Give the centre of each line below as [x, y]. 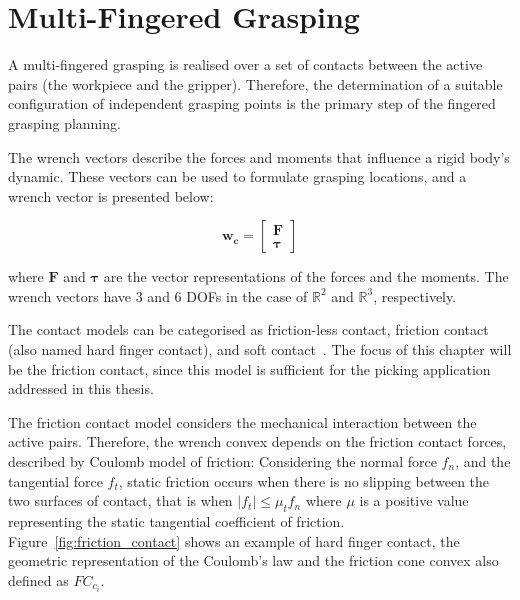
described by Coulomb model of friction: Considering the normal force [222, 461]
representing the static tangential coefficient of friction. [176, 521]
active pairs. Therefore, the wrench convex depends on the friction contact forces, [257, 441]
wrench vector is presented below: [111, 195]
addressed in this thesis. [81, 388]
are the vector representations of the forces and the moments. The [306, 276]
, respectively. [415, 295]
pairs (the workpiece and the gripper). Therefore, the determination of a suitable [255, 83]
